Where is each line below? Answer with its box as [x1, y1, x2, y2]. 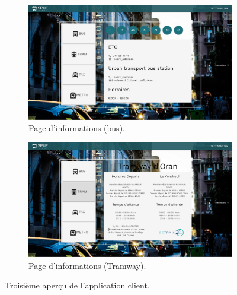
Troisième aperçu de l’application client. [5, 279, 150, 291]
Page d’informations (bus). [28, 122, 125, 134]
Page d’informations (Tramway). [28, 259, 146, 271]
